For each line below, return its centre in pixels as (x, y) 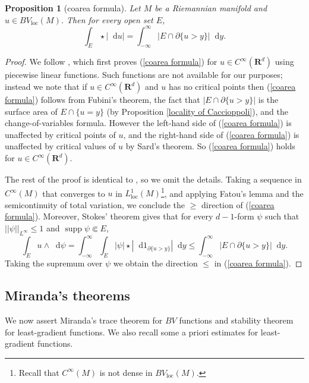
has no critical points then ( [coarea (232, 87)
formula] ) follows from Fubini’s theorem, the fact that (103, 100)
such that (282, 216)
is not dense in (126, 372)
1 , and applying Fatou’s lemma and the (232, 192)
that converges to (74, 193)
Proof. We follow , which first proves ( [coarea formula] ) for (111, 62)
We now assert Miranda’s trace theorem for (84, 320)
